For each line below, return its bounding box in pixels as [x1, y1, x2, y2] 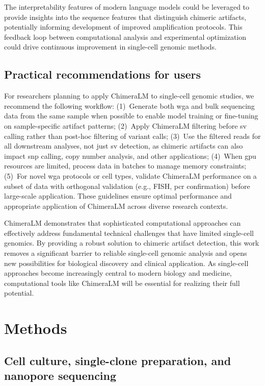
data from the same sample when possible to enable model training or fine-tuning [4, 110, 258, 121]
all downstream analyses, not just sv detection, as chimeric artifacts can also [4, 140, 243, 151]
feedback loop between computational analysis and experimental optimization [4, 31, 247, 42]
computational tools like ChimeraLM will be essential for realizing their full [4, 277, 240, 288]
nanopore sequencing [4, 368, 117, 383]
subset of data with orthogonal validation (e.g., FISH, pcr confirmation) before [4, 180, 250, 191]
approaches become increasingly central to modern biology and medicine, [4, 268, 232, 278]
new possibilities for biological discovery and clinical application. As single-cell [4, 257, 249, 268]
